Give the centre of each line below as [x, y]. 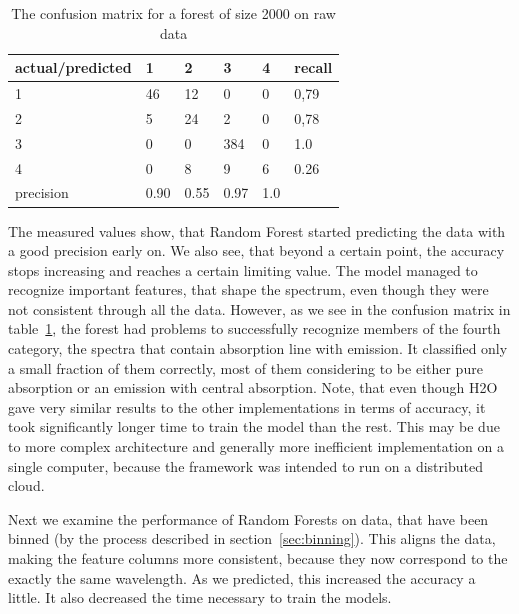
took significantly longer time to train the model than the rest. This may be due [254, 426]
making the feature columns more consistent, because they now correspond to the [258, 558]
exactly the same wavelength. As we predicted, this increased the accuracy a [242, 577]
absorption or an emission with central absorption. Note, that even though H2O [253, 387]
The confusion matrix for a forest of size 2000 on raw [173, 13]
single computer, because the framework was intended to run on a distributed [245, 465]
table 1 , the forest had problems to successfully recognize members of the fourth [254, 328]
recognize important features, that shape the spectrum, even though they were [248, 289]
